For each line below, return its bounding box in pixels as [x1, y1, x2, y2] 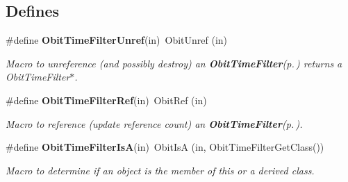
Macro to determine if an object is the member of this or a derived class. [6, 163, 315, 177]
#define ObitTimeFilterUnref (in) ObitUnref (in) [6, 33, 228, 47]
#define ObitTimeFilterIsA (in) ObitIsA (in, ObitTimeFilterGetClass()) [6, 140, 324, 154]
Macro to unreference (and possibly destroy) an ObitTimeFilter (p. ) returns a [6, 56, 342, 70]
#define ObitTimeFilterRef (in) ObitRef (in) [6, 92, 207, 107]
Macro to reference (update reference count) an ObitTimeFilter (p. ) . [6, 116, 303, 131]
